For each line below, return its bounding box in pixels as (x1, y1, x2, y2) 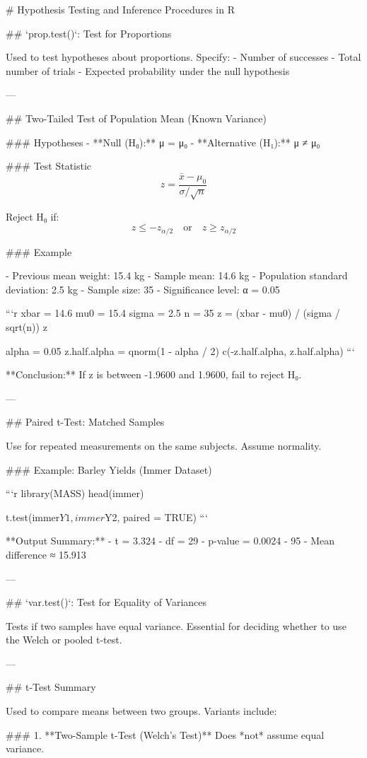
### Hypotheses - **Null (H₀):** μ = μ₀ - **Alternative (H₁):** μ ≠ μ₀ (6, 134, 320, 149)
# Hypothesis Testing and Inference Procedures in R (6, 2, 235, 16)
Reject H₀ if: (6, 209, 59, 223)
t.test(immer (6, 509, 60, 524)
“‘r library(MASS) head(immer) (6, 486, 144, 501)
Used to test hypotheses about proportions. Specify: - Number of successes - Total (6, 49, 361, 64)
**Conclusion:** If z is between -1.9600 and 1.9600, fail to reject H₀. (6, 367, 302, 382)
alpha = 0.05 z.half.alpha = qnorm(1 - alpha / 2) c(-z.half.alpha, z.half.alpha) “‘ (6, 343, 355, 358)
